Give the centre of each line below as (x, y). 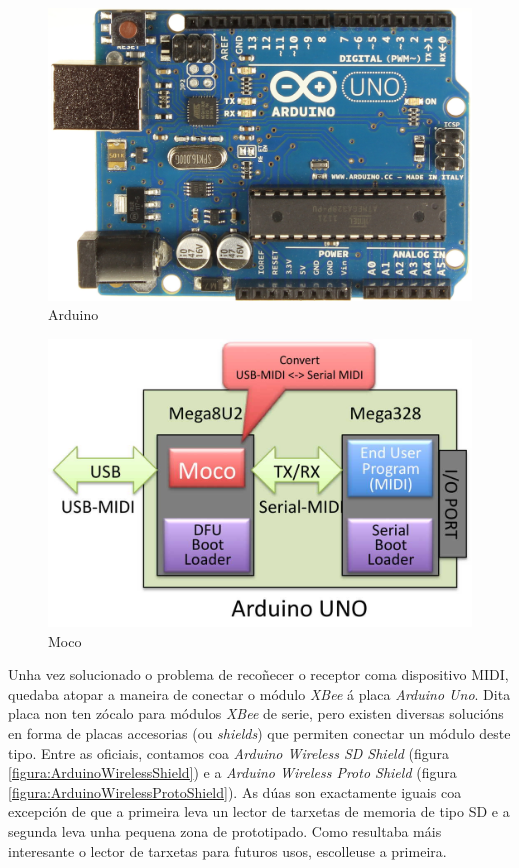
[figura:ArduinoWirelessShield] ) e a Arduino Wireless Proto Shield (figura (232, 772)
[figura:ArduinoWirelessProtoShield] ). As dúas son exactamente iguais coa (235, 791)
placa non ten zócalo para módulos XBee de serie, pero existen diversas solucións (256, 713)
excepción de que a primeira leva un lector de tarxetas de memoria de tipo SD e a (259, 811)
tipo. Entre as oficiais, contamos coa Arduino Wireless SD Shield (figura (229, 752)
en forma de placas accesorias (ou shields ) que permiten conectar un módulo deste (259, 733)
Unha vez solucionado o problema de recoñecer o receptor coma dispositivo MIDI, (258, 674)
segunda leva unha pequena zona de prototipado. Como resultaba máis (225, 831)
